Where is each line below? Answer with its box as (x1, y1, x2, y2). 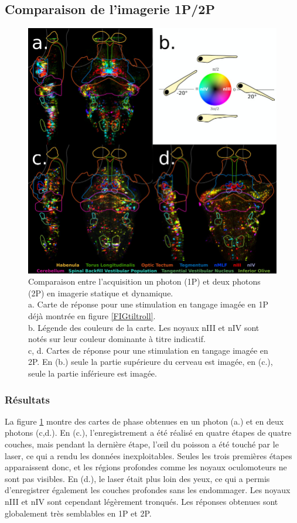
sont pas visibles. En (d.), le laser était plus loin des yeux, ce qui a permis (5, 472, 270, 484)
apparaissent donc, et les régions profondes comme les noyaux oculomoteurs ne (5, 461, 287, 473)
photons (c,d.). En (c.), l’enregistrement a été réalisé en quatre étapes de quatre (5, 426, 292, 439)
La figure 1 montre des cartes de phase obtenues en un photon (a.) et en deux (5, 415, 284, 427)
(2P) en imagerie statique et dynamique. (28, 286, 173, 299)
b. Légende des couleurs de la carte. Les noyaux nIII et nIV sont (28, 321, 260, 333)
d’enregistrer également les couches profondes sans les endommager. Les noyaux (5, 484, 291, 496)
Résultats (5, 392, 50, 406)
